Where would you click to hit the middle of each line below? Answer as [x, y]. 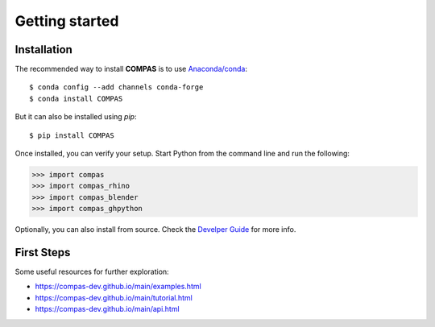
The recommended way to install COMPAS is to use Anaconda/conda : [131, 69]
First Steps [43, 252]
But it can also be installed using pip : [76, 117]
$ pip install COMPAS [72, 135]
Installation [43, 50]
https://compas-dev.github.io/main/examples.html [118, 287]
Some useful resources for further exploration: [92, 272]
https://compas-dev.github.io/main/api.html [108, 309]
